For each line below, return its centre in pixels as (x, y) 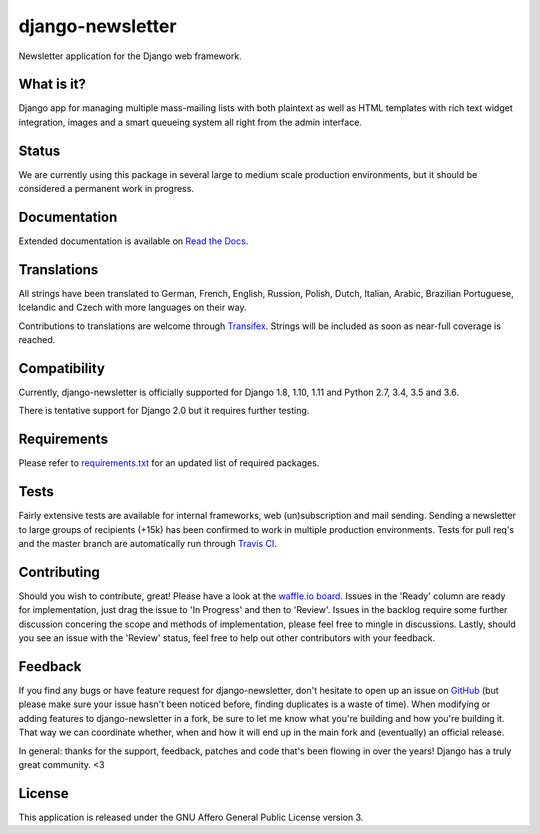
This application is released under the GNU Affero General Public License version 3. (191, 817)
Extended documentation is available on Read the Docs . (133, 241)
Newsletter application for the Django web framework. (130, 56)
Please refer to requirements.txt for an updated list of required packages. (169, 463)
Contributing (59, 571)
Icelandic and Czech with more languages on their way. (132, 307)
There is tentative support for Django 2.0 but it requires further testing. (164, 411)
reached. (37, 340)
